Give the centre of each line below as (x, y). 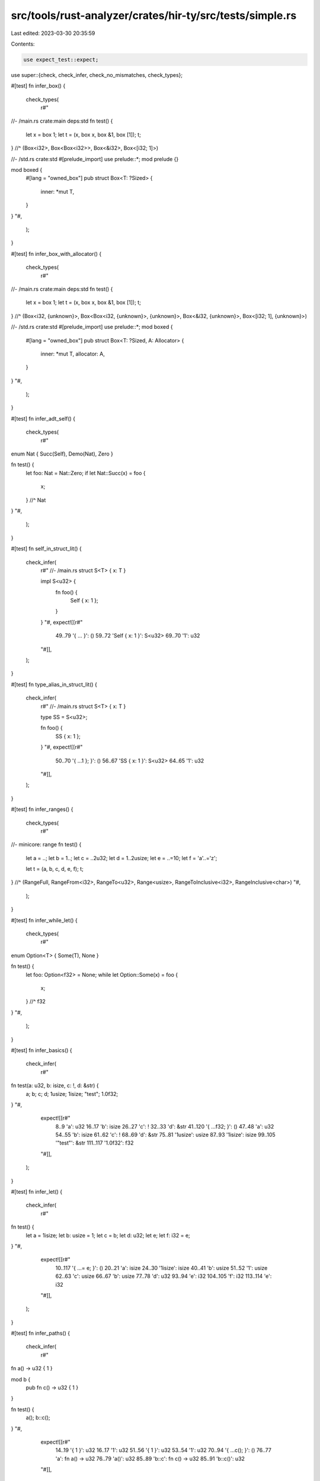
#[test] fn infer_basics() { (41, 1050)
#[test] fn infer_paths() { (41, 1333)
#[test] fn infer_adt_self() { (43, 418)
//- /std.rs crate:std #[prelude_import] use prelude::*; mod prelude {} (95, 159)
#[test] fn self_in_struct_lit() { (47, 549)
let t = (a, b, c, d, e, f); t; (55, 869)
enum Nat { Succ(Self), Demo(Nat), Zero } (62, 454)
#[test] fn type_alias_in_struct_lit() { (54, 684)
